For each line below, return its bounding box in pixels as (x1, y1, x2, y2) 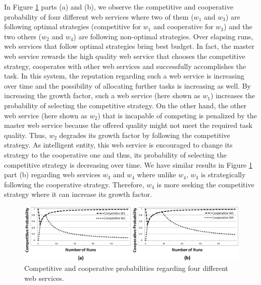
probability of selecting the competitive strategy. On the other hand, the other (4, 100, 247, 110)
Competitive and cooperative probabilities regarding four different (24, 263, 229, 273)
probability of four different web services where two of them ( (4, 11, 194, 22)
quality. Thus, (4, 129, 47, 140)
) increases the (211, 90, 255, 101)
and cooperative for (153, 21, 214, 32)
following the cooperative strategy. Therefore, (4, 179, 144, 189)
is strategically (200, 169, 246, 180)
